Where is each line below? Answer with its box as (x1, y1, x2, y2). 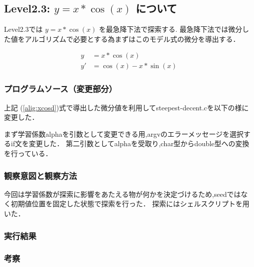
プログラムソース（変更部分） (4, 83, 117, 95)
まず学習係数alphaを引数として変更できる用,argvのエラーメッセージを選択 (4, 128, 244, 139)
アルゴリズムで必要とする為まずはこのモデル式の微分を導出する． (24, 33, 240, 44)
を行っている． (4, 148, 53, 159)
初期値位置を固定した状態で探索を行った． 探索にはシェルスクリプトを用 (10, 198, 250, 209)
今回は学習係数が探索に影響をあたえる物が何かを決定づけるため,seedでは (4, 188, 241, 199)
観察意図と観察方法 (4, 169, 77, 181)
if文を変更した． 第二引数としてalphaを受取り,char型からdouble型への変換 (10, 138, 250, 149)
